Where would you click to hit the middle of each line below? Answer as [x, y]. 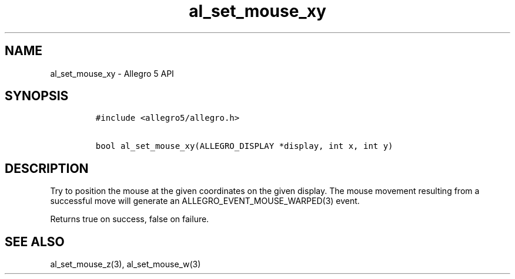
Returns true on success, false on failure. [130, 219]
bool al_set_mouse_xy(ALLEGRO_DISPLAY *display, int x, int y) [244, 146]
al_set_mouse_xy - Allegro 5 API [112, 73]
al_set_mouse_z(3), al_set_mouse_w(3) [126, 264]
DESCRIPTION [47, 168]
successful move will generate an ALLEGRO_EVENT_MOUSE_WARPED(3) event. [205, 201]
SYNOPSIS [37, 96]
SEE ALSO [35, 241]
